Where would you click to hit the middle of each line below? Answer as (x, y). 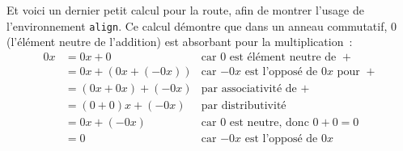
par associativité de (249, 88)
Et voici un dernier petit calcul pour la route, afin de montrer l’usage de (185, 10)
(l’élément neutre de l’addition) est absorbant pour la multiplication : (180, 42)
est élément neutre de (283, 57)
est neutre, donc (269, 122)
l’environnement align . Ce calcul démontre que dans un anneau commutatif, (197, 25)
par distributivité (244, 105)
